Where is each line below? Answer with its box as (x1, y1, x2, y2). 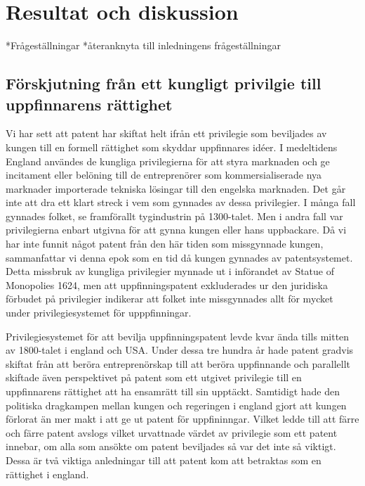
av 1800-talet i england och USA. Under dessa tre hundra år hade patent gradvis (6, 343, 354, 357)
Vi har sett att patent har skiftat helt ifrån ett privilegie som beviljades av (6, 126, 327, 141)
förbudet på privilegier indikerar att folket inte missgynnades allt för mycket (6, 291, 333, 306)
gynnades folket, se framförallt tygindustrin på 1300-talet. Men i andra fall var (6, 208, 343, 223)
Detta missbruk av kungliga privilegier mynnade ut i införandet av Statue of (6, 264, 335, 279)
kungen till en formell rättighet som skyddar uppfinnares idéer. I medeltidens (6, 139, 338, 154)
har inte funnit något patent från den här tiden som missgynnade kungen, (6, 236, 324, 251)
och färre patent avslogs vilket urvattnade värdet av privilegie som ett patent (6, 425, 338, 440)
